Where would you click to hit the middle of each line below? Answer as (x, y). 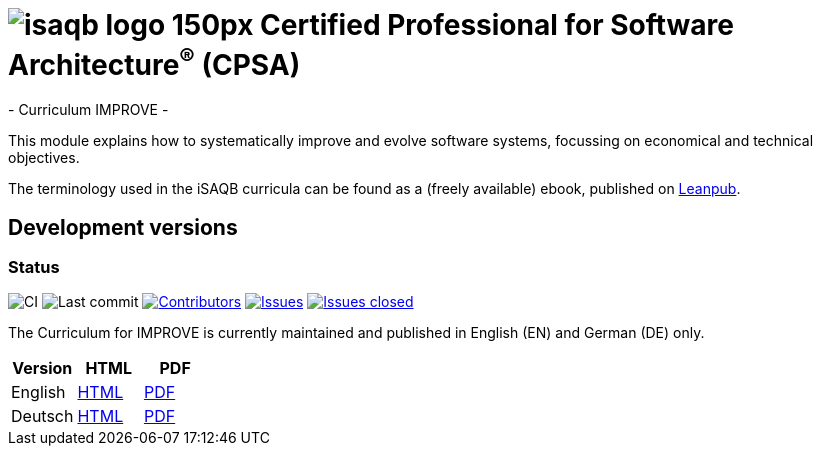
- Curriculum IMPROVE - (88, 110)
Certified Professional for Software (497, 25)
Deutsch (42, 416)
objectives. (44, 158)
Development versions (123, 227)
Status (34, 266)
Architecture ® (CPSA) (154, 62)
